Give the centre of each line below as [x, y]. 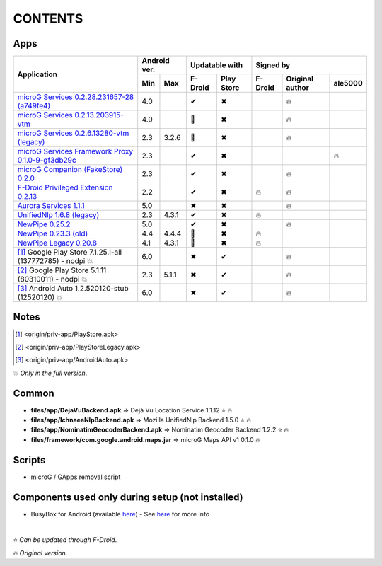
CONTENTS [48, 18]
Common [34, 393]
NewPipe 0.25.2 [44, 224]
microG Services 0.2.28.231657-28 [76, 97]
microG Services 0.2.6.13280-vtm [73, 133]
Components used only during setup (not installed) [128, 497]
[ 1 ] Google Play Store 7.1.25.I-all [70, 253]
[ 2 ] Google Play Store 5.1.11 [62, 270]
